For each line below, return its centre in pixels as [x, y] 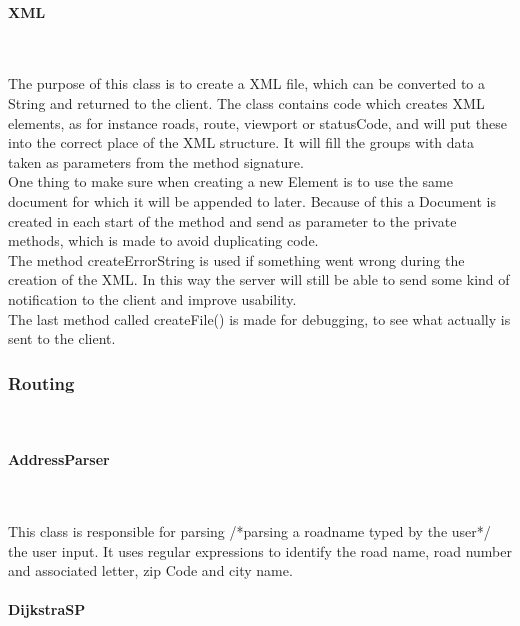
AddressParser [59, 459]
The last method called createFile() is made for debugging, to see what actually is [259, 318]
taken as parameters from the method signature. [156, 161]
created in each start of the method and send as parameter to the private [232, 220]
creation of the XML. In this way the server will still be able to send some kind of [259, 279]
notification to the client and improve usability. [152, 298]
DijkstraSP [47, 609]
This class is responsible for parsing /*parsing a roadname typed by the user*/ [249, 530]
